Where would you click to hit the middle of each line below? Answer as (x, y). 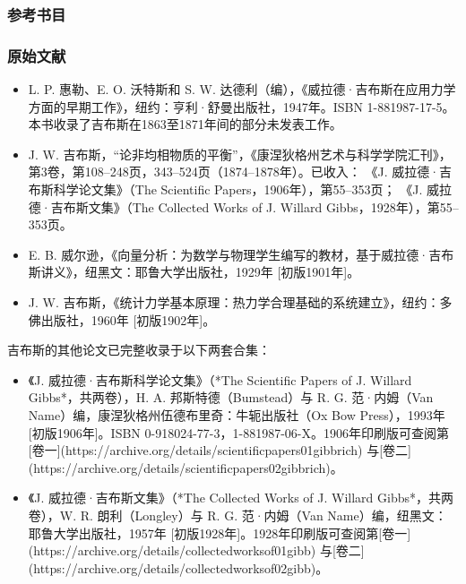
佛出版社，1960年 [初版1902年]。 (122, 319)
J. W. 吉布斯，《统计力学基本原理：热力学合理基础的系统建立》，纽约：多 (240, 302)
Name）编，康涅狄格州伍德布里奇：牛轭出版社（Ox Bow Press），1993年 (237, 414)
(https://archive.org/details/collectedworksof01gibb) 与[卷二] (196, 550)
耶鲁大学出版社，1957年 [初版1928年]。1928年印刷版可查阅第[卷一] (220, 532)
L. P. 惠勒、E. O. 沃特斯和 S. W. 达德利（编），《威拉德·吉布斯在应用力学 (242, 89)
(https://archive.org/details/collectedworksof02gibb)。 (178, 567)
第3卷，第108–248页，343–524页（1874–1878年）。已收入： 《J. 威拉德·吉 (240, 172)
